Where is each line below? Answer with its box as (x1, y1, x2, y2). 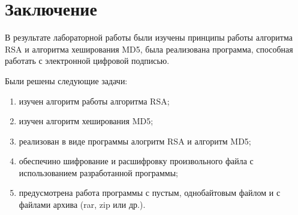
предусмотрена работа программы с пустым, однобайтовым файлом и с (19, 186, 281, 199)
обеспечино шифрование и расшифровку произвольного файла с (19, 155, 254, 167)
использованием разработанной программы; (19, 166, 178, 179)
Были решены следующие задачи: (5, 74, 128, 87)
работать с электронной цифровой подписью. (5, 54, 170, 67)
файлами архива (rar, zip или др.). (19, 198, 146, 211)
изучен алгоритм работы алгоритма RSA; (19, 94, 170, 107)
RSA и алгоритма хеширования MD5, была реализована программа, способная (5, 42, 293, 55)
